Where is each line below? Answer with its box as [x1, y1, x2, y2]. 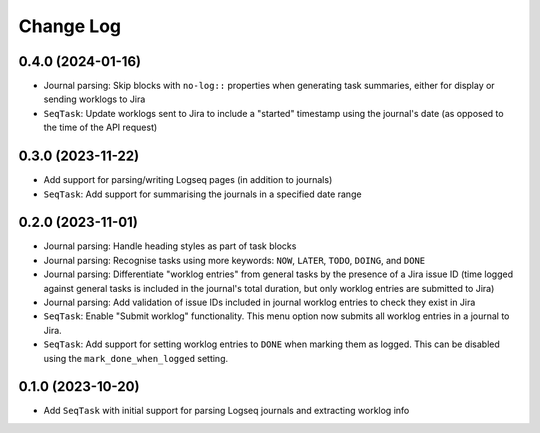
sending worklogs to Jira [43, 93, 146, 105]
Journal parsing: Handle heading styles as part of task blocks [43, 240, 297, 252]
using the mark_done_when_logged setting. [43, 352, 229, 364]
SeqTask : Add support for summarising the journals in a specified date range [43, 188, 362, 200]
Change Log [18, 15, 122, 37]
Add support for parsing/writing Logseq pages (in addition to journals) [43, 174, 333, 186]
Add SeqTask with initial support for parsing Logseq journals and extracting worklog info [43, 405, 410, 417]
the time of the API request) [43, 121, 158, 134]
